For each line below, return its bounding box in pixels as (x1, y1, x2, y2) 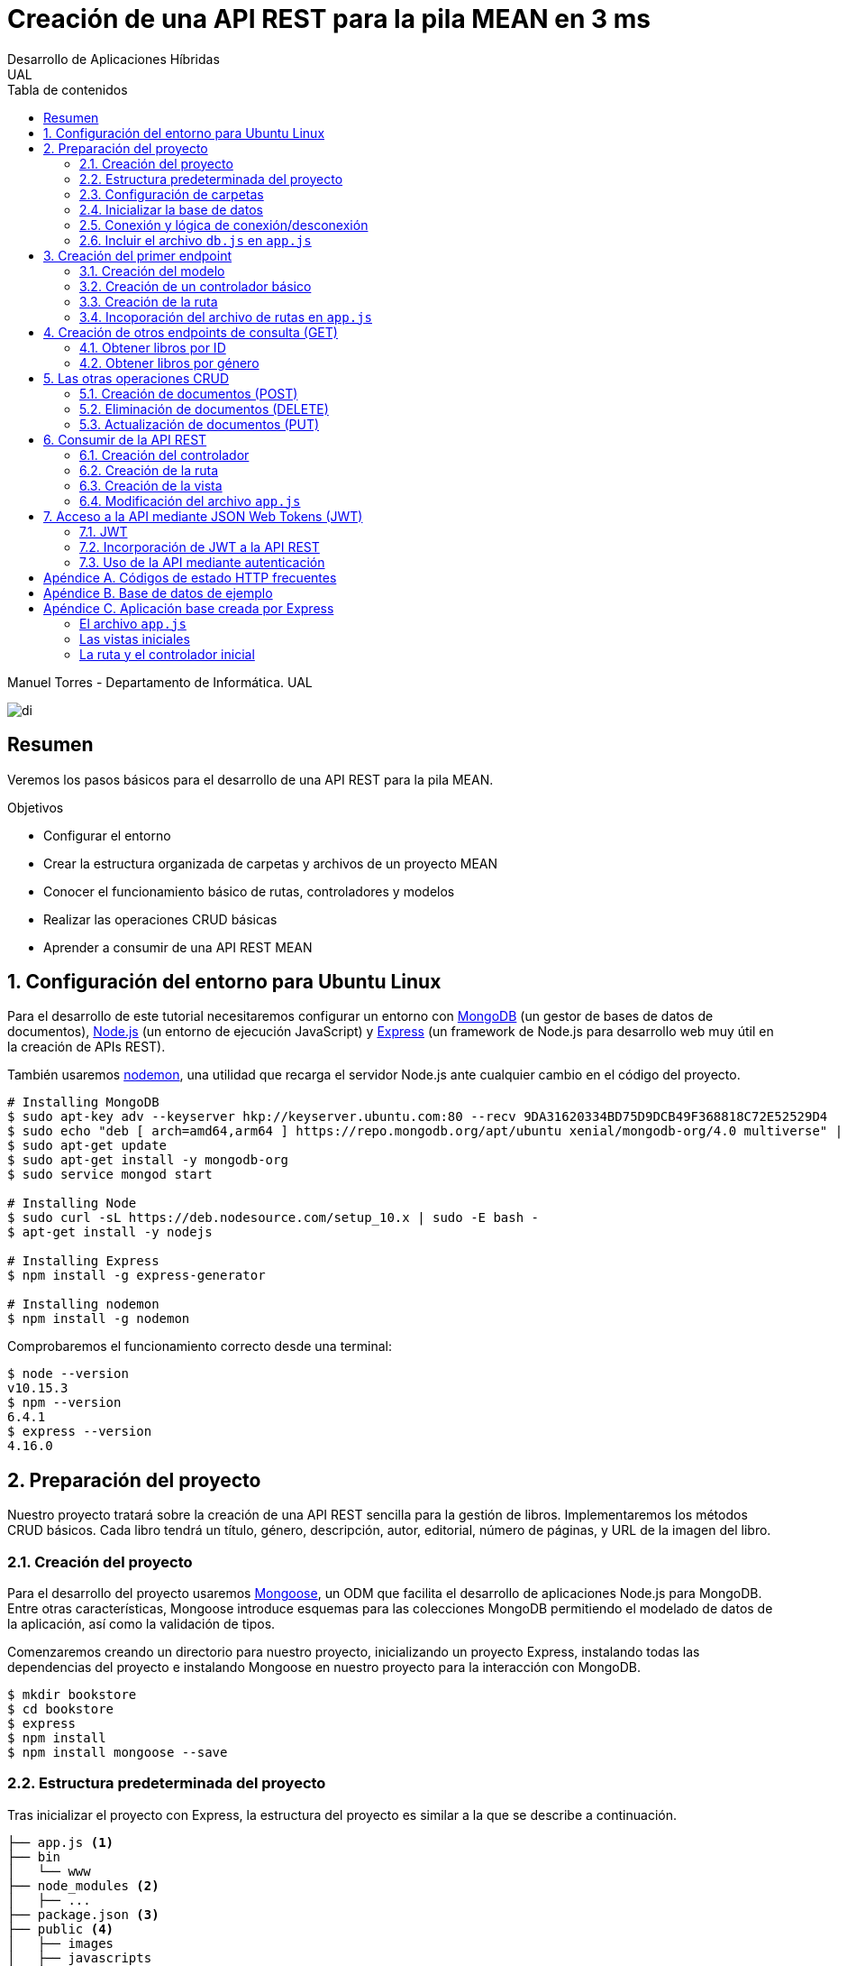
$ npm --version (7, 1395, 122, 1410)
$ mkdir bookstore (7, 1687, 137, 1703)
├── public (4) (7, 1921, 114, 1936)
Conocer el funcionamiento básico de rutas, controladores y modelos (43, 883, 455, 899)
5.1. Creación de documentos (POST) (79, 385, 298, 401)
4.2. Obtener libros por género (79, 354, 260, 371)
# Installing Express (7, 1254, 159, 1269)
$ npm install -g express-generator (7, 1268, 266, 1283)
